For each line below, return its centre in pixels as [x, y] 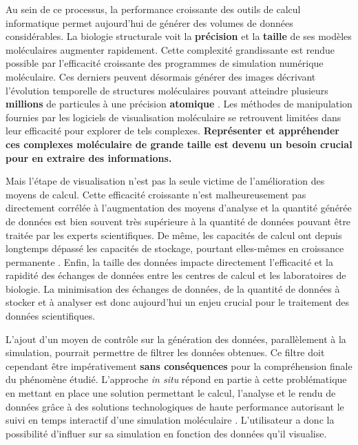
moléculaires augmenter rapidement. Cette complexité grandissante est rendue [170, 49]
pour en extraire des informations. [89, 157]
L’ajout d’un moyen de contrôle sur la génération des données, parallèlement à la [176, 339]
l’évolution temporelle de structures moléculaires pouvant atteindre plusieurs [167, 90]
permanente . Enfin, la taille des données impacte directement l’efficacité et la [169, 261]
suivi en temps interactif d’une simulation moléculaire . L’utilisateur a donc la [170, 420]
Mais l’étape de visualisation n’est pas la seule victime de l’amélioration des [165, 181]
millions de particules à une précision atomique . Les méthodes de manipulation [179, 104]
